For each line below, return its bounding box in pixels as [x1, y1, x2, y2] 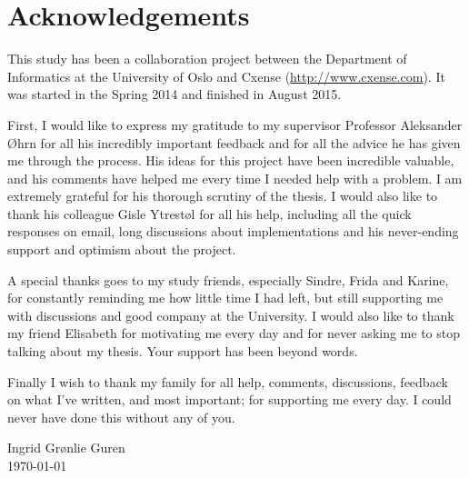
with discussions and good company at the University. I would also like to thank [7, 305, 454, 324]
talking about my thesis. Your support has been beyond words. [7, 342, 358, 361]
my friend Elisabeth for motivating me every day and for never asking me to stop [7, 324, 461, 343]
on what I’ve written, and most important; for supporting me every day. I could [7, 390, 452, 409]
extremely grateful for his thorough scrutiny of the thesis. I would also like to [7, 186, 438, 205]
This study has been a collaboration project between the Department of [7, 49, 407, 68]
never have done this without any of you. [7, 407, 235, 426]
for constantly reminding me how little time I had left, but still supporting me [7, 288, 444, 307]
